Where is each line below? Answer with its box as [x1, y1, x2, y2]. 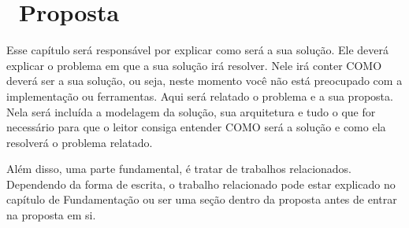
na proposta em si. [6, 207, 96, 223]
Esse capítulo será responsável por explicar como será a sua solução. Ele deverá [6, 42, 389, 58]
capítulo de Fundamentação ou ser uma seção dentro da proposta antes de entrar [6, 191, 397, 208]
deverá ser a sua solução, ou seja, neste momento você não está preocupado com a [6, 72, 403, 89]
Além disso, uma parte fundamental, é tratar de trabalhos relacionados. [6, 160, 352, 177]
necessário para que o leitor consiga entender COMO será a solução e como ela [6, 119, 386, 135]
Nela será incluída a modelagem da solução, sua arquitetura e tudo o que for [6, 103, 376, 120]
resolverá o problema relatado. [6, 134, 153, 150]
